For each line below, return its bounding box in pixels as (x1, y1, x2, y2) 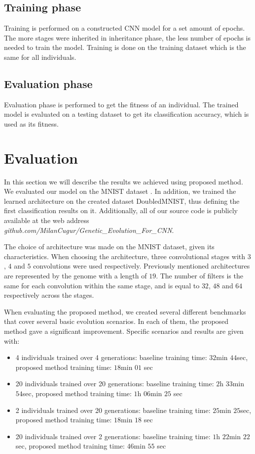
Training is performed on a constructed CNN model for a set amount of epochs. (4, 23, 245, 33)
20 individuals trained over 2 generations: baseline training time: (15, 431, 211, 441)
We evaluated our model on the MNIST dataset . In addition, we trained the (4, 186, 236, 196)
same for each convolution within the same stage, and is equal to (4, 280, 200, 290)
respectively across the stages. (4, 290, 94, 300)
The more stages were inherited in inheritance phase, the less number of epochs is (4, 32, 251, 43)
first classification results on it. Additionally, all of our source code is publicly (4, 205, 238, 216)
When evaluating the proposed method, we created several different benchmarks (4, 306, 246, 317)
